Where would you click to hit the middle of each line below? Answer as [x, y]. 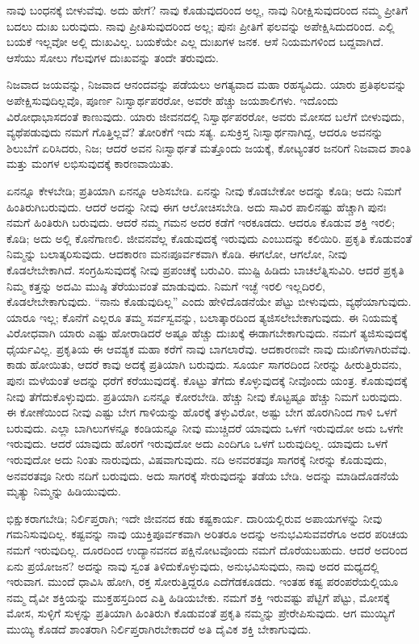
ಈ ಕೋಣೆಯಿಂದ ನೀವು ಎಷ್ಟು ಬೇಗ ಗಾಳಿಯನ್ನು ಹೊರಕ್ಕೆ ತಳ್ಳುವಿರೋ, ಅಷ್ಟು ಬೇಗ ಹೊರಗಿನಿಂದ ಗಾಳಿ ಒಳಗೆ [202, 412]
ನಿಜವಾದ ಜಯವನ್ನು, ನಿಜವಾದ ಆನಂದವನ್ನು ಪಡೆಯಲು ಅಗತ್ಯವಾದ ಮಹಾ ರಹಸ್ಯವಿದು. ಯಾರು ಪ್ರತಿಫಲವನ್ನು [207, 84]
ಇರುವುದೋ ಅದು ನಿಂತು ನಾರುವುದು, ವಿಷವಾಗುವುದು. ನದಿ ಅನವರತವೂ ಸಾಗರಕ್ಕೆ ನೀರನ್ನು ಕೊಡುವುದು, [197, 460]
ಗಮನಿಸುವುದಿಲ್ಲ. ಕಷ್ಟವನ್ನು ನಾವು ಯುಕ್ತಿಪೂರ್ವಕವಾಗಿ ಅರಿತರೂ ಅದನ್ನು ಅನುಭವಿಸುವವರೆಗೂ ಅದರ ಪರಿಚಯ [207, 534]
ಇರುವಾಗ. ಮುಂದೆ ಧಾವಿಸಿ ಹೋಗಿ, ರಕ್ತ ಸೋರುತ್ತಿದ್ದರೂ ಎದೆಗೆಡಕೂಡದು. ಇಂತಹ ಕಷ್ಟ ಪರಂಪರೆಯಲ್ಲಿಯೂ [203, 581]
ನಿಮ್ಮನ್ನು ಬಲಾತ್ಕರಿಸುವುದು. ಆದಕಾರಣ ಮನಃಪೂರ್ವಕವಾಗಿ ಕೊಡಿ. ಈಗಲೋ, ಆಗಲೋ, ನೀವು [177, 254]
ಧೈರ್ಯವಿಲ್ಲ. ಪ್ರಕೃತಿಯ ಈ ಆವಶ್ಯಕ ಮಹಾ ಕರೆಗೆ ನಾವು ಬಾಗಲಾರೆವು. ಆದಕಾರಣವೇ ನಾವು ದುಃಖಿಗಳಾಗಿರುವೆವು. [209, 348]
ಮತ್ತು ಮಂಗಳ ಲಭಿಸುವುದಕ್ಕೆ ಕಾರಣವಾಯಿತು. [90, 163]
